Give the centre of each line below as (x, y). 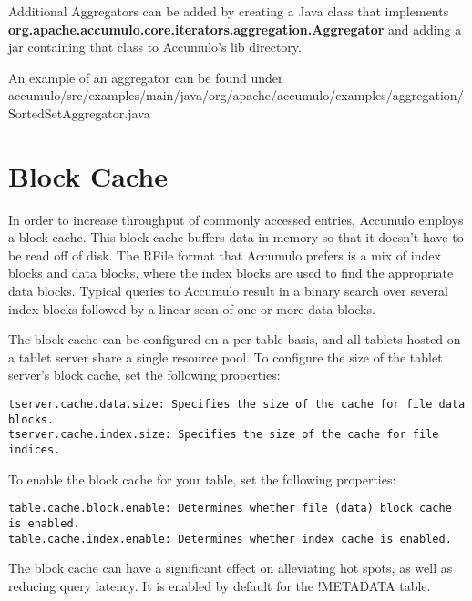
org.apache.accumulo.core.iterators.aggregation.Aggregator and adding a (235, 29)
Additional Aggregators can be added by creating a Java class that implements (229, 11)
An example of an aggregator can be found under (146, 77)
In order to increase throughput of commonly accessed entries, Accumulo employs (236, 219)
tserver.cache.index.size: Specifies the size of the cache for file (224, 435)
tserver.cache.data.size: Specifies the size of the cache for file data (237, 405)
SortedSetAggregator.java (79, 112)
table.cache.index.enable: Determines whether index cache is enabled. (230, 539)
